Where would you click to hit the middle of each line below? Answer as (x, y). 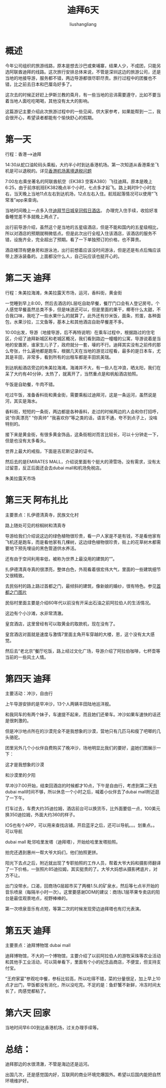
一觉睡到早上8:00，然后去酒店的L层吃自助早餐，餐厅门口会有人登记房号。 (80, 303)
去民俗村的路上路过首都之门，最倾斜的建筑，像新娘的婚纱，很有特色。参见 (81, 586)
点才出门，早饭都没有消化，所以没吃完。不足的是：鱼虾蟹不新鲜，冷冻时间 (81, 985)
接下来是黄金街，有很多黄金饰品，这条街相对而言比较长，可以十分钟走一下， (83, 434)
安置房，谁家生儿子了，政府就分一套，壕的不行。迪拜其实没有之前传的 (85, 345)
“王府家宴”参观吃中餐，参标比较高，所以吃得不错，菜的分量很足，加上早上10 (83, 979)
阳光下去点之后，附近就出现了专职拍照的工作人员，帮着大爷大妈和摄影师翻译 (83, 863)
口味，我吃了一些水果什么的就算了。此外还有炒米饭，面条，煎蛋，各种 (85, 315)
